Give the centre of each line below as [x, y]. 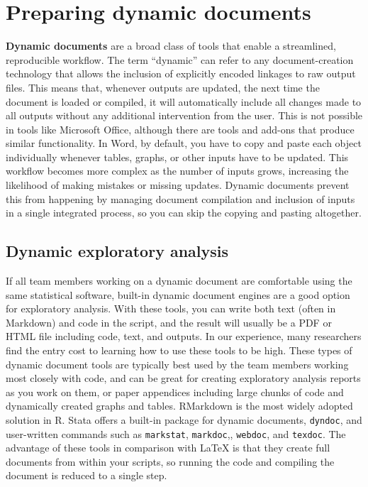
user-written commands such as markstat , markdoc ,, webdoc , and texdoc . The [176, 433]
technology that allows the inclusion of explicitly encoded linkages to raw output [181, 73]
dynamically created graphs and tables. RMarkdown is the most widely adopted [179, 406]
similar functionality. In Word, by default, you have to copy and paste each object [184, 143]
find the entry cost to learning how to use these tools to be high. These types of [179, 350]
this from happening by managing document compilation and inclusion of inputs [180, 198]
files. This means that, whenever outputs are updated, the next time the [163, 87]
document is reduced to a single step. [87, 475]
